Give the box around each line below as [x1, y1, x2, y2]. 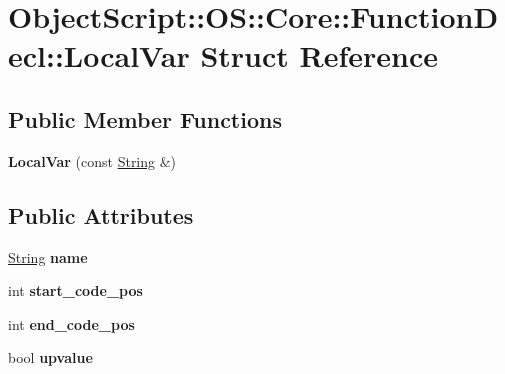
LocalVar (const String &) [8, 150, 177, 171]
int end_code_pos [8, 313, 135, 334]
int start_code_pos [8, 280, 143, 301]
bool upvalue [8, 347, 93, 368]
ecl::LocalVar [8, 35, 190, 76]
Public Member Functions [8, 103, 282, 134]
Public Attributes [8, 199, 194, 230]
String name [8, 246, 88, 267]
